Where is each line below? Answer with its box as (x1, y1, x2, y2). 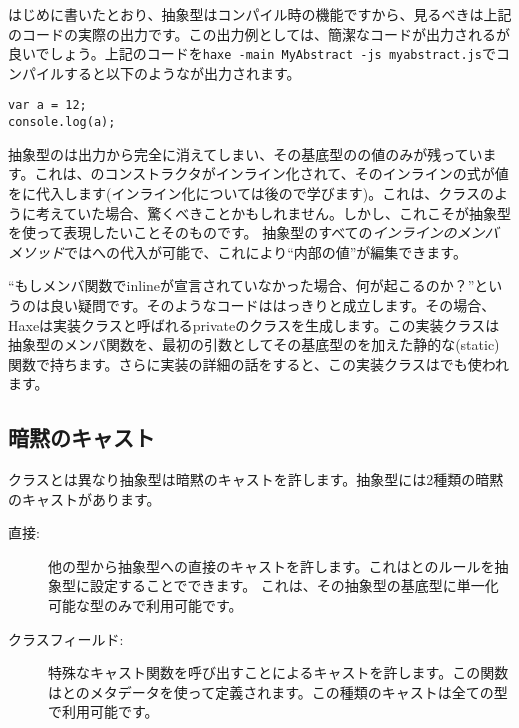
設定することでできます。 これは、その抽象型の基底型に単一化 (89, 575, 499, 596)
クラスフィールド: (8, 628, 124, 649)
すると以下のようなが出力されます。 (63, 62, 301, 83)
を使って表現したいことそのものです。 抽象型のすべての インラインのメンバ (8, 222, 499, 243)
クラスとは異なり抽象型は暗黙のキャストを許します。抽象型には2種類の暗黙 (8, 469, 504, 490)
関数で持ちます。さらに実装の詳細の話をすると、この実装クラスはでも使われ (8, 353, 510, 374)
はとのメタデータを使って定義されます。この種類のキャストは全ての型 (48, 681, 508, 702)
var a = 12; (8, 98, 87, 113)
